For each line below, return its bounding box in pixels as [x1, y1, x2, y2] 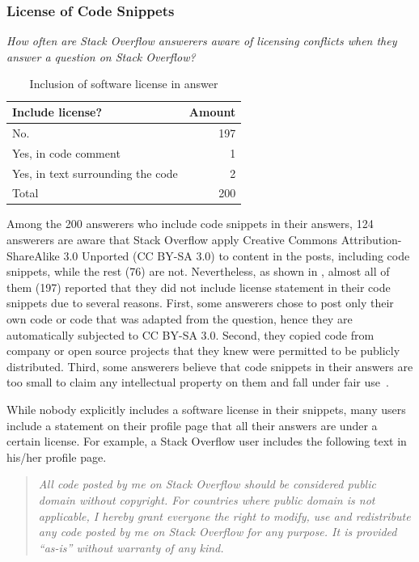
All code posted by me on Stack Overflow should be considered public [38, 475, 376, 492]
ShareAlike [6, 247, 60, 264]
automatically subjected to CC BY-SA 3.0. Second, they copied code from [6, 326, 375, 343]
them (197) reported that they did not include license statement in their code [6, 278, 391, 295]
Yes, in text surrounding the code [12, 164, 178, 181]
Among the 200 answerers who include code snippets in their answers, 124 [6, 215, 374, 232]
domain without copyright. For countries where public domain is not [38, 491, 375, 508]
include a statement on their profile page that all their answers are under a [6, 416, 378, 433]
